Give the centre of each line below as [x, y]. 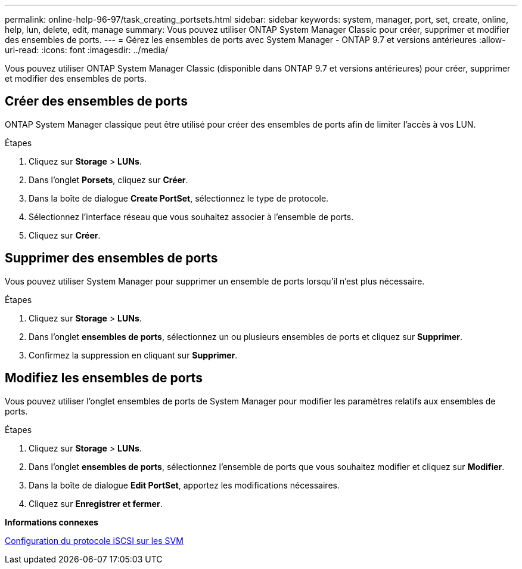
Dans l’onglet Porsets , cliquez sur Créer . [108, 180]
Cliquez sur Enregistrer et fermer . [96, 503]
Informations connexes [52, 522]
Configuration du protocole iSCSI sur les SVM [94, 540]
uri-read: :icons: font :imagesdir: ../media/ [86, 50]
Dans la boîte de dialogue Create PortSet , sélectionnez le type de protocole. [179, 198]
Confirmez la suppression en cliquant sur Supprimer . [133, 355]
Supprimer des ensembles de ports [111, 258]
